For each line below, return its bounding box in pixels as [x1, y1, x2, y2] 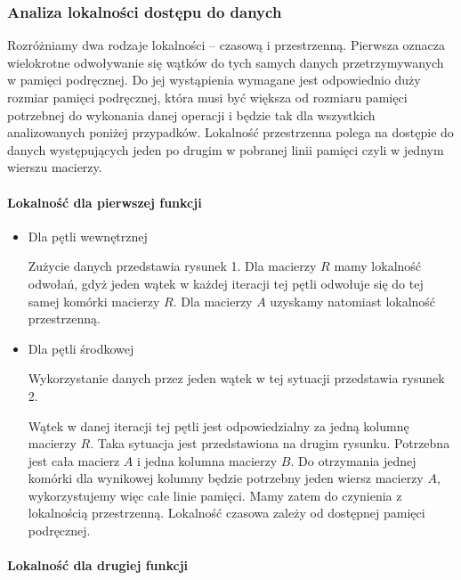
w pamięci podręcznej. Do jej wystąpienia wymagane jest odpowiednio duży [7, 70, 421, 89]
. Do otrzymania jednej [290, 451, 417, 470]
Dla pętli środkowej [28, 339, 134, 357]
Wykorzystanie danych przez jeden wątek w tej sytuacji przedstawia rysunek [28, 369, 445, 388]
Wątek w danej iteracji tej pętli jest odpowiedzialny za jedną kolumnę [28, 416, 409, 435]
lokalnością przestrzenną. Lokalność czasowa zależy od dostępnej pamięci [28, 503, 425, 522]
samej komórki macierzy [28, 291, 160, 310]
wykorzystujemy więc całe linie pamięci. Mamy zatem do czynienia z [28, 486, 402, 504]
